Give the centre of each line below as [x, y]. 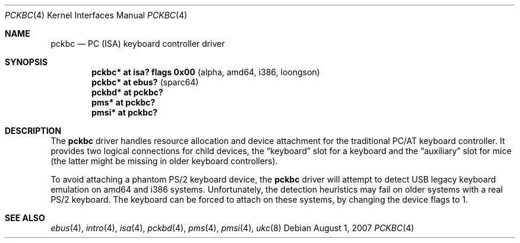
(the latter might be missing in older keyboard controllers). [164, 161]
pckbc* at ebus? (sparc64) [145, 82]
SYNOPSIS [26, 62]
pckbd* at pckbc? [127, 92]
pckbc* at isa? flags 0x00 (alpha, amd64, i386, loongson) [206, 72]
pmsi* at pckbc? [125, 112]
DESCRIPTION [33, 131]
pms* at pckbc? [123, 102]
